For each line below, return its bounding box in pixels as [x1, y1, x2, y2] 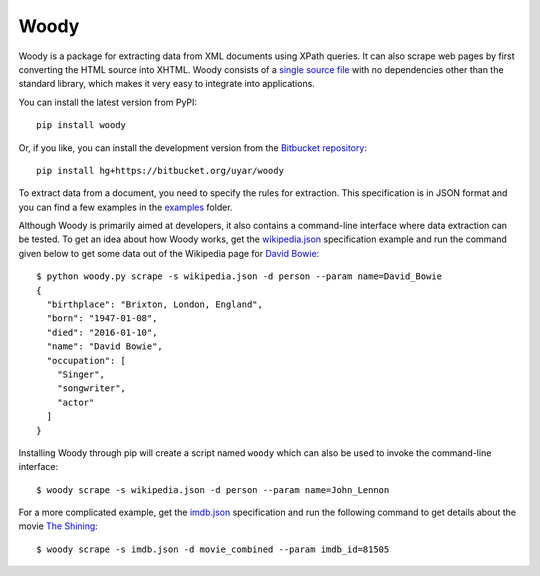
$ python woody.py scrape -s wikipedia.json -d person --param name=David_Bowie [36, 271, 443, 282]
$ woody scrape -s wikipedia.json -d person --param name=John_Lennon [36, 484, 390, 495]
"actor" [56, 396, 95, 408]
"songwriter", [56, 383, 127, 394]
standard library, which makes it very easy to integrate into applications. [18, 78, 315, 90]
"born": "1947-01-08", [46, 313, 158, 324]
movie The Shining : [18, 520, 99, 532]
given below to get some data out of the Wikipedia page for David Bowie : [18, 247, 320, 259]
